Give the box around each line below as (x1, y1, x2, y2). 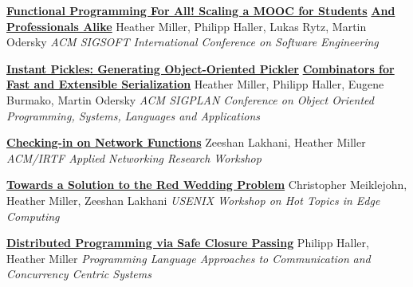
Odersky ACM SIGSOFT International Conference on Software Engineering (6, 33, 379, 50)
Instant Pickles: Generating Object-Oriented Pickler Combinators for (6, 60, 395, 77)
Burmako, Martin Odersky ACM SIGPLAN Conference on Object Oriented (6, 91, 374, 108)
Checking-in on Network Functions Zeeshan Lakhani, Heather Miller (6, 134, 366, 151)
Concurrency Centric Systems (6, 265, 151, 282)
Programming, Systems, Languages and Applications (6, 107, 261, 124)
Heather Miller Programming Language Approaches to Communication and (6, 250, 371, 266)
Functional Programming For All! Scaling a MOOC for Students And (6, 2, 395, 18)
